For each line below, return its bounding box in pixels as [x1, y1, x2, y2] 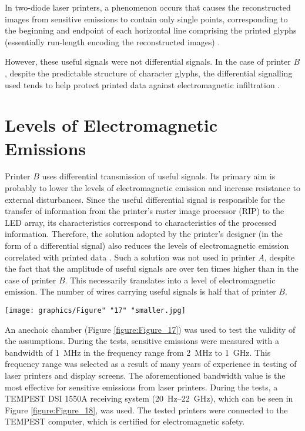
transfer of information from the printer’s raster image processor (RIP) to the [5, 205, 284, 217]
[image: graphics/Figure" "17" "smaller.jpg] [5, 306, 186, 315]
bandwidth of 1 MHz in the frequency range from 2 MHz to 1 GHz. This [5, 346, 271, 358]
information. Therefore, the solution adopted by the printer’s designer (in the [5, 228, 283, 240]
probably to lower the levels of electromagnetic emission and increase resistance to [5, 182, 301, 194]
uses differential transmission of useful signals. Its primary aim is [42, 170, 276, 182]
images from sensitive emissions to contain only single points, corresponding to [5, 12, 288, 25]
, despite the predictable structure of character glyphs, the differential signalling [5, 66, 293, 79]
